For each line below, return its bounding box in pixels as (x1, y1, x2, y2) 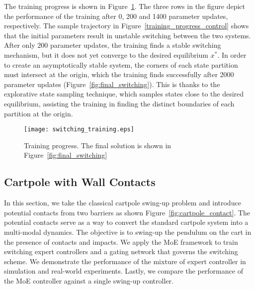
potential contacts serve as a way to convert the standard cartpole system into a (4, 217, 249, 227)
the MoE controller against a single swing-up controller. (4, 275, 173, 286)
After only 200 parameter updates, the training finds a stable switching (4, 40, 221, 50)
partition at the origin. (4, 108, 73, 118)
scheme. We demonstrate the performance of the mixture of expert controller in (4, 256, 246, 266)
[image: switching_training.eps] (24, 126, 134, 133)
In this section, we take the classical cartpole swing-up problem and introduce (4, 197, 241, 208)
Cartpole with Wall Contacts (4, 174, 156, 190)
